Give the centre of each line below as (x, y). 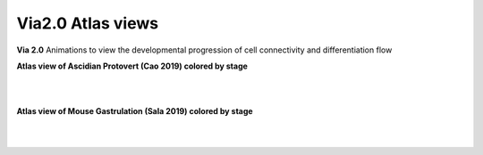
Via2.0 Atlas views (88, 23)
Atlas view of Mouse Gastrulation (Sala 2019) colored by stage (135, 111)
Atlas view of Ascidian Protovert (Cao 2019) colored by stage (132, 66)
